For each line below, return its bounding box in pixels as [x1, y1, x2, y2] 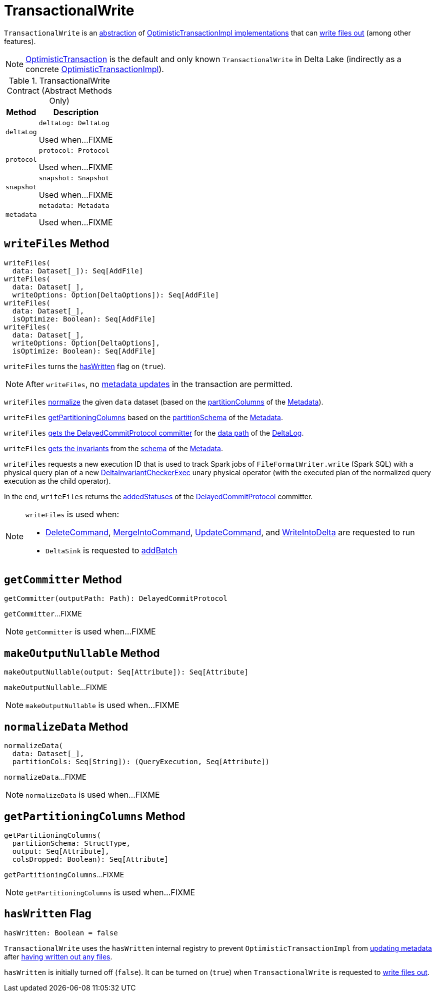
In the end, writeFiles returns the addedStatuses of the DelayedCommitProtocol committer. [4, 492, 313, 501]
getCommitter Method [4, 573, 122, 586]
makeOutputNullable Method [4, 646, 160, 659]
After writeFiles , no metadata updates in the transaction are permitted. [25, 379, 293, 389]
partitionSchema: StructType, [12, 839, 130, 847]
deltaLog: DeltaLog [38, 119, 109, 127]
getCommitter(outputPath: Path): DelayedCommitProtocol [4, 594, 227, 603]
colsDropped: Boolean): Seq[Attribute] [12, 855, 168, 863]
